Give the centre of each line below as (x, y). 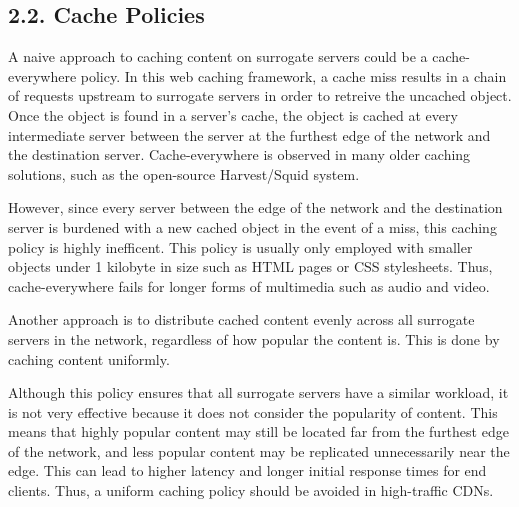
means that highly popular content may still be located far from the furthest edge (258, 431)
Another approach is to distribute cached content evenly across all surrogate (241, 319)
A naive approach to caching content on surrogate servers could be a (218, 56)
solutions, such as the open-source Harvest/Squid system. (184, 173)
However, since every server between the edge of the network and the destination (255, 207)
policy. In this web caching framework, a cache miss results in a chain (293, 75)
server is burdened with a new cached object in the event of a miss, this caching (252, 226)
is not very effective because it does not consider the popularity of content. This (253, 411)
